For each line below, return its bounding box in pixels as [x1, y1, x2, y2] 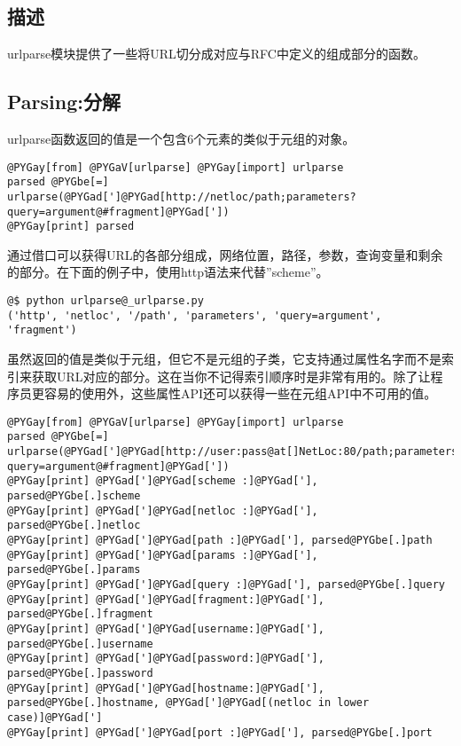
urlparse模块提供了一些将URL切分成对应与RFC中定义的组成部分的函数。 [7, 44, 426, 63]
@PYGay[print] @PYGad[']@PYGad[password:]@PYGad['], [7, 652, 324, 665]
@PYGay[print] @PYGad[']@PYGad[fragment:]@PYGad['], [7, 593, 324, 606]
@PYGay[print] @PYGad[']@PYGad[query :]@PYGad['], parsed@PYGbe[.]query [7, 578, 445, 592]
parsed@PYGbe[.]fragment [7, 608, 153, 621]
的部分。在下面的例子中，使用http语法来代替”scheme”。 [7, 263, 329, 281]
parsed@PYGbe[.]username [7, 637, 153, 650]
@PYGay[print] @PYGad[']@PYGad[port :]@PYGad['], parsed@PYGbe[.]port [7, 726, 433, 739]
